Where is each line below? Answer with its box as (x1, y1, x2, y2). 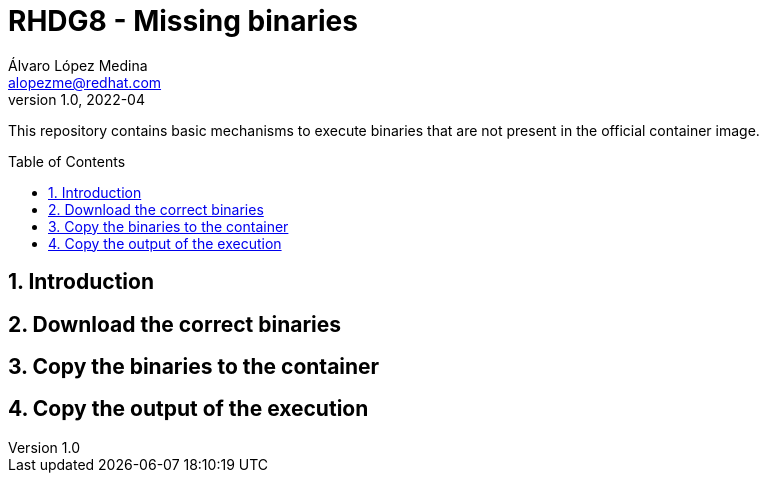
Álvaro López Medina (8, 56, 148, 74)
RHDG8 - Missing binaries (8, 4, 358, 38)
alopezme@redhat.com (8, 73, 162, 91)
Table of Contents (8, 152, 126, 170)
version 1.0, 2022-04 (8, 90, 145, 108)
